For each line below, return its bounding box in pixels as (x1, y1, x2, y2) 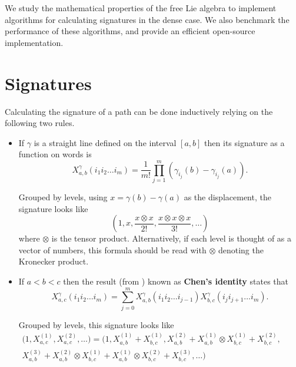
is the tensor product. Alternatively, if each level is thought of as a (51, 232, 292, 244)
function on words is (18, 148, 92, 160)
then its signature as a (204, 136, 285, 148)
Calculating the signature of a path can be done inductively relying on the (5, 105, 273, 117)
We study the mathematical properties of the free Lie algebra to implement (5, 2, 277, 14)
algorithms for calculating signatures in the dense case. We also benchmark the (5, 13, 290, 25)
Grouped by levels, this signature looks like (18, 318, 174, 330)
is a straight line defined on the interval (34, 136, 177, 148)
